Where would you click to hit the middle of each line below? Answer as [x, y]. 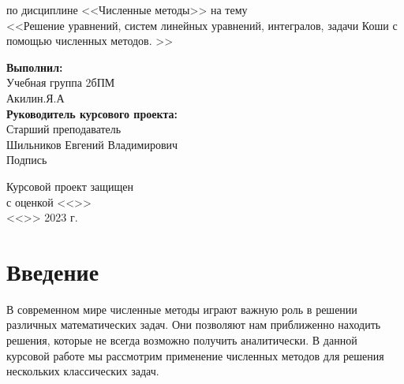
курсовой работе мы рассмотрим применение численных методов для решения [195, 355]
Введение [53, 271]
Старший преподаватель [64, 129]
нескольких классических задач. [83, 371]
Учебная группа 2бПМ [61, 82]
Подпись [27, 160]
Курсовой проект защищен [70, 186]
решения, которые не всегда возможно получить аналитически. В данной [182, 340]
